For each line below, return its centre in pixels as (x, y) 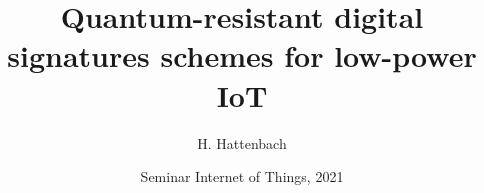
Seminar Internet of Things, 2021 (242, 176)
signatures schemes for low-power (242, 55)
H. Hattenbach (242, 142)
